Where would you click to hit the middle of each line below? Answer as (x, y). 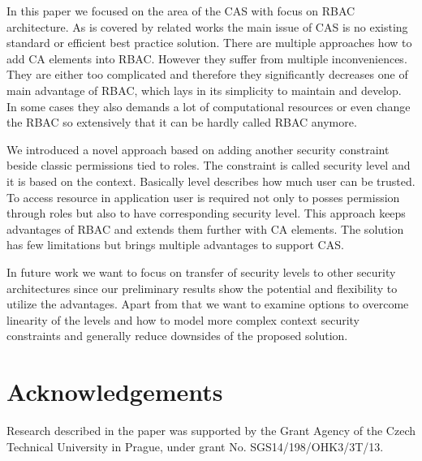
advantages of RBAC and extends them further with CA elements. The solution (205, 228)
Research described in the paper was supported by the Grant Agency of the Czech (211, 430)
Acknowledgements (115, 392)
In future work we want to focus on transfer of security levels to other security (201, 271)
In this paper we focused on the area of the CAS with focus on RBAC (181, 11)
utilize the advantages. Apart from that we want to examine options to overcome (208, 304)
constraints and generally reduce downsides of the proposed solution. (177, 336)
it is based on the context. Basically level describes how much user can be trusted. (211, 181)
